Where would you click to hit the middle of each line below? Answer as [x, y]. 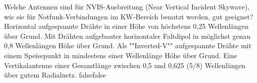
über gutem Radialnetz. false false [55, 75]
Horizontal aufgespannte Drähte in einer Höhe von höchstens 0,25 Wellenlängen [126, 26]
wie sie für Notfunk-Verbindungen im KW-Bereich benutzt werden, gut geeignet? [129, 16]
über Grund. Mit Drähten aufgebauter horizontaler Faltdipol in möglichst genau [127, 36]
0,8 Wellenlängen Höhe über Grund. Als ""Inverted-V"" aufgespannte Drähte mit [128, 45]
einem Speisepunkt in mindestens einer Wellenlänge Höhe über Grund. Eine [121, 55]
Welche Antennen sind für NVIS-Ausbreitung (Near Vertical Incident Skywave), [127, 6]
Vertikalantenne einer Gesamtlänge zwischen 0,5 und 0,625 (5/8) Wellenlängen [125, 65]
